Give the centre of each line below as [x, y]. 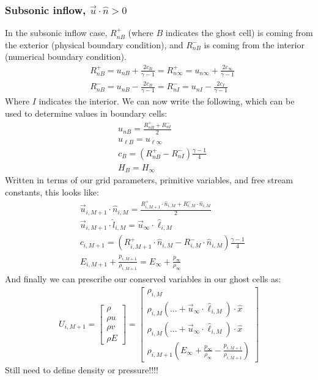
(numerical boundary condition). [66, 57]
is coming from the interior [254, 44]
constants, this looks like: [52, 192]
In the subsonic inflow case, [56, 33]
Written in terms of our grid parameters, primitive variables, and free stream [149, 180]
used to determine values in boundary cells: [86, 113]
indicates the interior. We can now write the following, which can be [167, 101]
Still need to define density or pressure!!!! [82, 370]
